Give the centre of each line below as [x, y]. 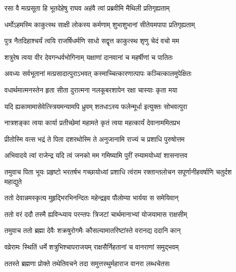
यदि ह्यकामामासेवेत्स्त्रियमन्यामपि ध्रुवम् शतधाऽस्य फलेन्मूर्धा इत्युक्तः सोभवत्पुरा [96, 106]
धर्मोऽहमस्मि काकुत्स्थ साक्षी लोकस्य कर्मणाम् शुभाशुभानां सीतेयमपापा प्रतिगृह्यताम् [100, 24]
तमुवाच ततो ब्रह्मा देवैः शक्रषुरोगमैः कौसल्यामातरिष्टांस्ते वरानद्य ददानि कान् [93, 230]
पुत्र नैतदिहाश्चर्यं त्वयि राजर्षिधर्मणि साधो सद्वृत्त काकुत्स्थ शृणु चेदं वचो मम [92, 41]
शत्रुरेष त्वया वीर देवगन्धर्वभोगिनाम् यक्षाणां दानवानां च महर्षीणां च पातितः [89, 57]
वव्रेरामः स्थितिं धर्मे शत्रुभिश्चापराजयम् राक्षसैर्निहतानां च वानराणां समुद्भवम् [92, 246]
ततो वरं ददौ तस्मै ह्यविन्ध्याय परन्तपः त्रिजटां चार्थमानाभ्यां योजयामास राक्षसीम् [96, 214]
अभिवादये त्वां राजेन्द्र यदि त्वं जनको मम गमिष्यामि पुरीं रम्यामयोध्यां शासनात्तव [96, 155]
